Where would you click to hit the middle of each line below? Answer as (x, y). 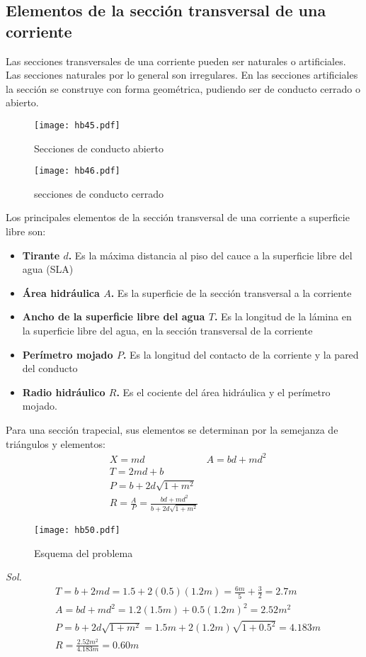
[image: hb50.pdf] (77, 530)
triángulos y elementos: (56, 443)
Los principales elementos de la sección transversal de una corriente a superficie (178, 217)
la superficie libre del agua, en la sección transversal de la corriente (167, 331)
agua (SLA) (48, 269)
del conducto (50, 368)
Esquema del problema (84, 552)
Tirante (41, 255)
